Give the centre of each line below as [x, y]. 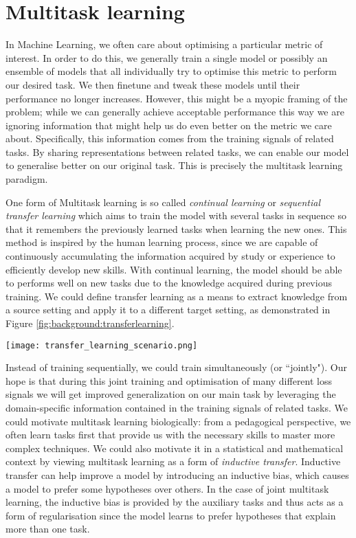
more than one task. [48, 529]
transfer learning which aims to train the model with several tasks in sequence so [176, 215]
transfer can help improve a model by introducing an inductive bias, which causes [177, 475]
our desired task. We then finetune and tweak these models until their [153, 84]
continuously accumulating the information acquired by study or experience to [170, 256]
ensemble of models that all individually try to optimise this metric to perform [171, 71]
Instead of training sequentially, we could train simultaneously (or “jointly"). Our [176, 367]
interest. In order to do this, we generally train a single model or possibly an [167, 57]
